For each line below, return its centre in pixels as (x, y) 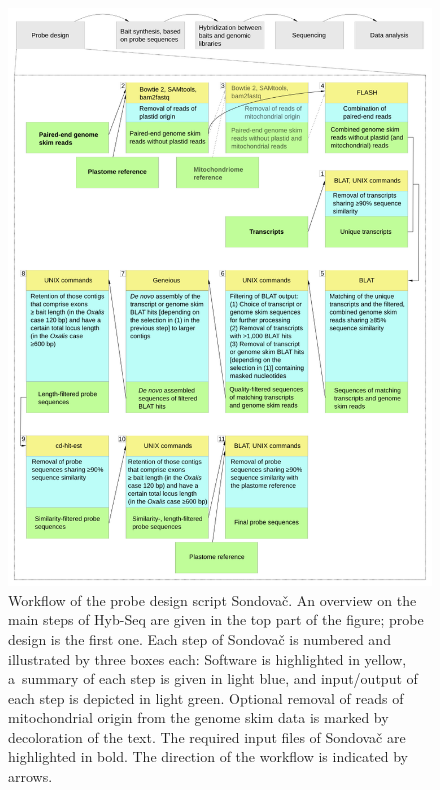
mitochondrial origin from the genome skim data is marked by (198, 717)
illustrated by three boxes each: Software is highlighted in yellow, (207, 658)
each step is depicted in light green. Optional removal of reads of (206, 697)
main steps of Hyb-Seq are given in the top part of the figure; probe (216, 619)
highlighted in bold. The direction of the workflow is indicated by (208, 756)
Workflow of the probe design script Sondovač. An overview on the (212, 599)
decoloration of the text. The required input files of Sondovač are (207, 736)
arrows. (30, 776)
